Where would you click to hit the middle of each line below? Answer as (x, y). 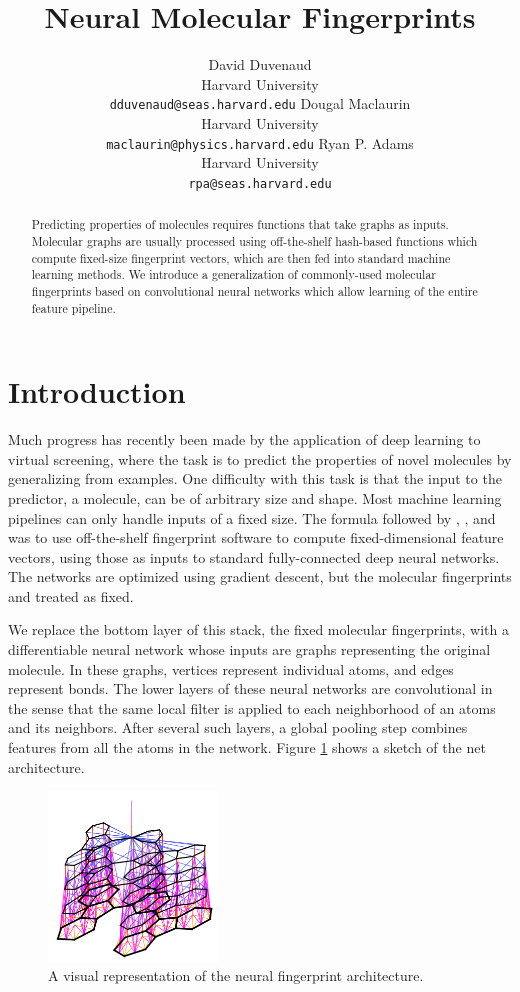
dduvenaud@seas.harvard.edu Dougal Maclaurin (260, 103)
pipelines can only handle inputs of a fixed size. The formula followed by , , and (252, 517)
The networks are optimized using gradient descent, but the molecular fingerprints (260, 576)
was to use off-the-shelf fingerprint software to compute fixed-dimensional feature (256, 537)
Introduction (97, 391)
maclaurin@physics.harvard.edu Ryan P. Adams (260, 142)
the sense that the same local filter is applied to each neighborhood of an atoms (252, 707)
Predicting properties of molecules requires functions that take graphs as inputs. (240, 224)
